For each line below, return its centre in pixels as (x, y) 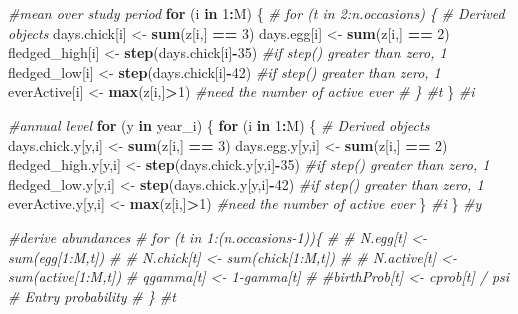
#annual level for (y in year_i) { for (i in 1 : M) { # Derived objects (219, 124)
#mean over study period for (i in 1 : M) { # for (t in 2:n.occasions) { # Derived (256, 13)
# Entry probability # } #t (92, 295)
